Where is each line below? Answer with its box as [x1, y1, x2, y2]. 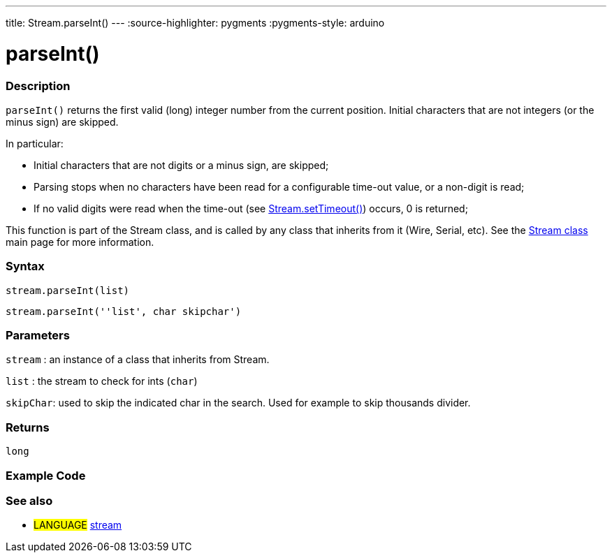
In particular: [6, 137, 64, 149]
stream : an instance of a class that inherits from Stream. [6, 353, 270, 366]
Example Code [6, 468, 86, 483]
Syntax [6, 259, 45, 274]
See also [6, 493, 53, 508]
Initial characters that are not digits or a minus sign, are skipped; [34, 159, 329, 171]
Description [6, 78, 71, 93]
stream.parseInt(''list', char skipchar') [6, 305, 242, 317]
